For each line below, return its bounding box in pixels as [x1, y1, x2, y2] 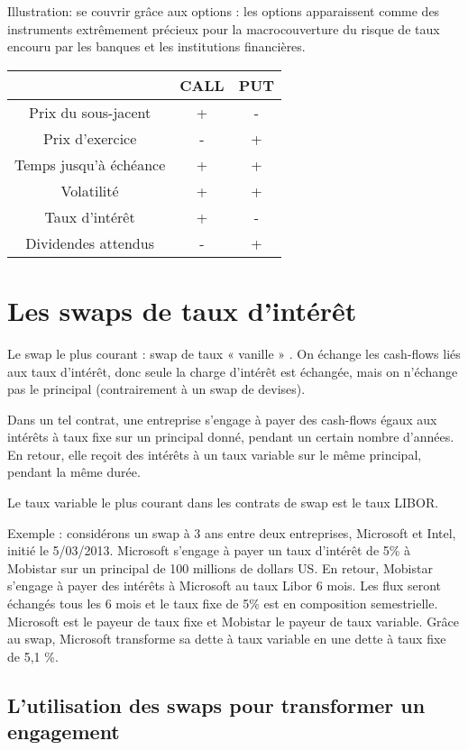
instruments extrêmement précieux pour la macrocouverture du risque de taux [7, 19, 440, 38]
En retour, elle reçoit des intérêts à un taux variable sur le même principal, [7, 444, 422, 463]
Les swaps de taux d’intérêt [7, 291, 357, 328]
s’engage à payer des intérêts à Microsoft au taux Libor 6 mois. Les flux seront [7, 576, 441, 595]
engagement [7, 718, 120, 745]
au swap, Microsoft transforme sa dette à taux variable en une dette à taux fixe [7, 629, 446, 648]
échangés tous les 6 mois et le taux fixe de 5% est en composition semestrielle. [7, 594, 438, 613]
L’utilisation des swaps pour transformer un [7, 691, 426, 718]
